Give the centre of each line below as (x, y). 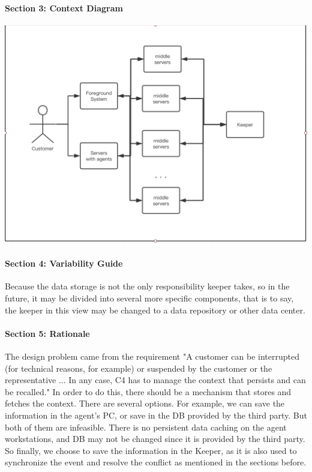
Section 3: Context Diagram (64, 8)
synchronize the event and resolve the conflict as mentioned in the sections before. (156, 462)
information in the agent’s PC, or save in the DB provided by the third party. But (156, 415)
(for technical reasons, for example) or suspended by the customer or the (139, 368)
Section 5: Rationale (47, 333)
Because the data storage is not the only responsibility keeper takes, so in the (147, 286)
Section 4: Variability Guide (64, 263)
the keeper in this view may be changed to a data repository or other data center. (155, 310)
